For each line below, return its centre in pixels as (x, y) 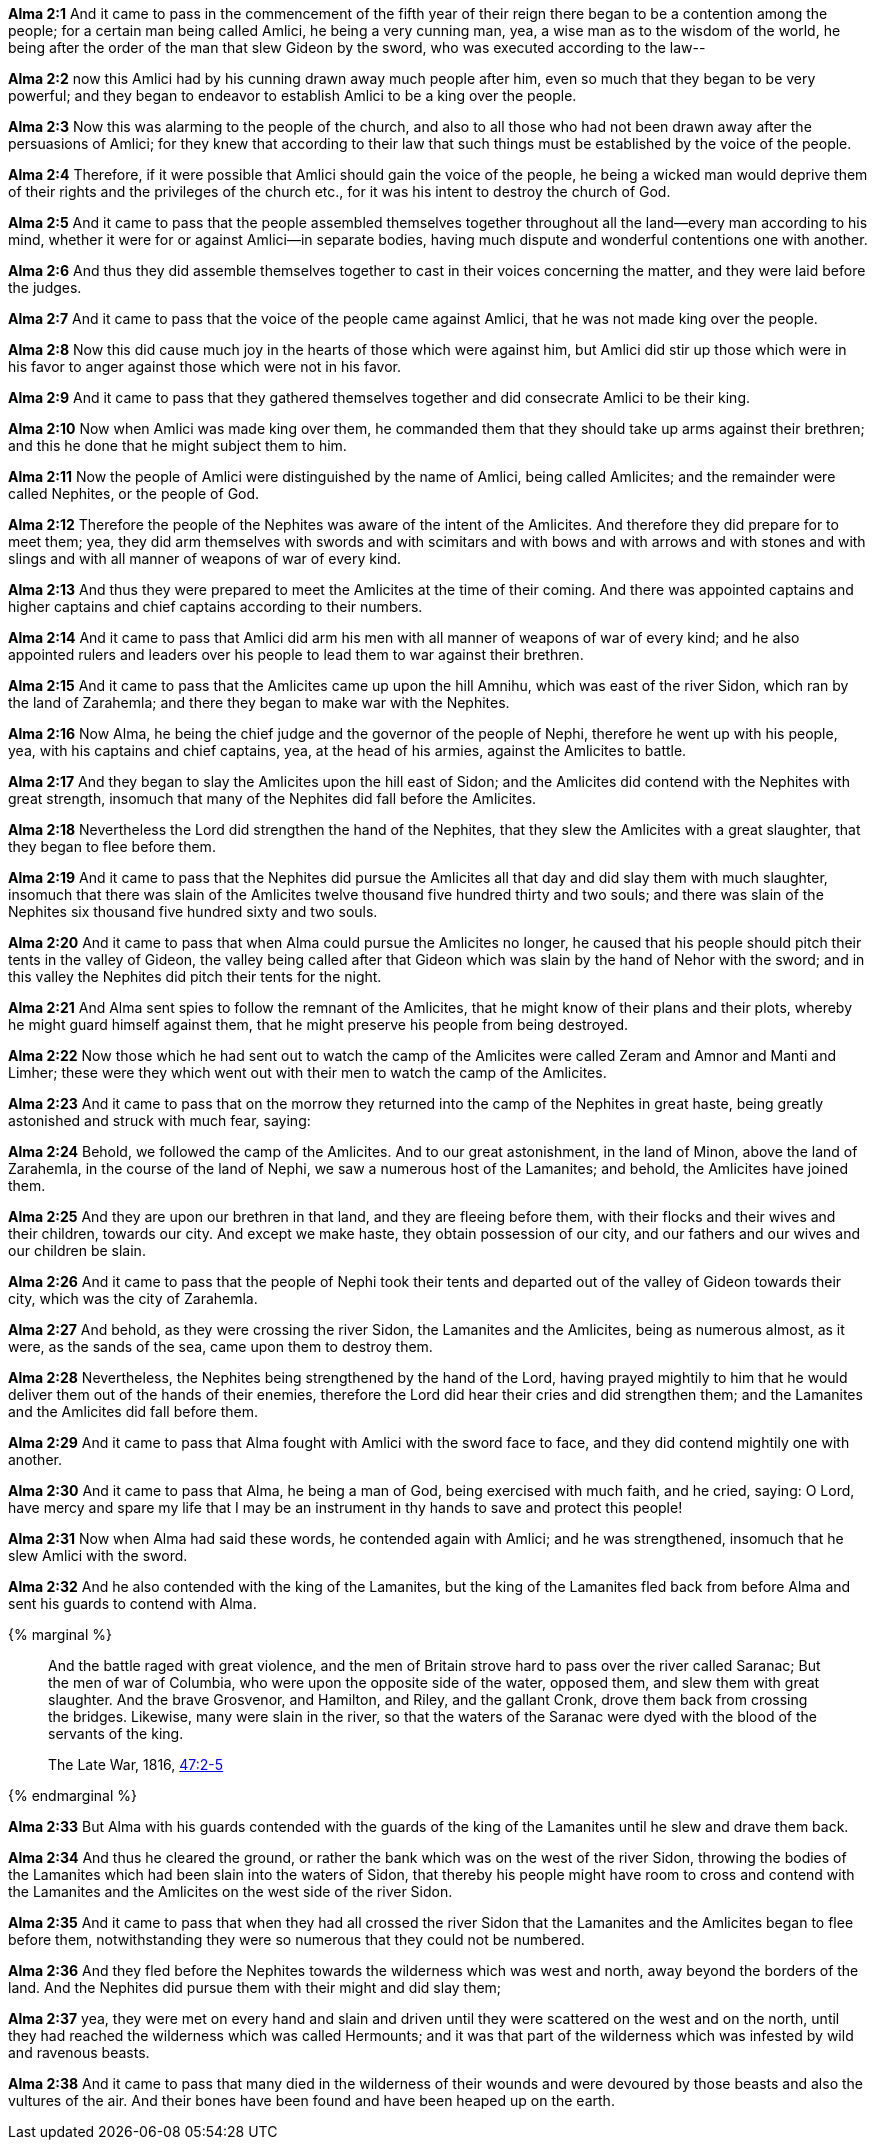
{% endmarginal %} (72, 1795)
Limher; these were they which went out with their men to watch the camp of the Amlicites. (307, 1072)
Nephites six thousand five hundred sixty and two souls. (193, 911)
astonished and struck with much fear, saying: (159, 1120)
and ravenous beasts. (79, 2052)
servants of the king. (116, 1733)
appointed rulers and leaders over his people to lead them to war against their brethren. (296, 654)
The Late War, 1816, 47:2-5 (136, 1764)
